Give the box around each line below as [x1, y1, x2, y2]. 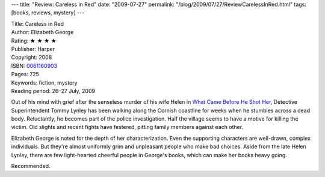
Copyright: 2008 [11, 54, 52, 61]
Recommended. [11, 163, 51, 170]
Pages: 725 [11, 71, 39, 78]
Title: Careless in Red [11, 20, 64, 27]
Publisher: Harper [11, 45, 55, 52]
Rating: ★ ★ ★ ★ [11, 37, 57, 44]
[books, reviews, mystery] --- [11, 9, 85, 16]
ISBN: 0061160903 [11, 62, 57, 69]
